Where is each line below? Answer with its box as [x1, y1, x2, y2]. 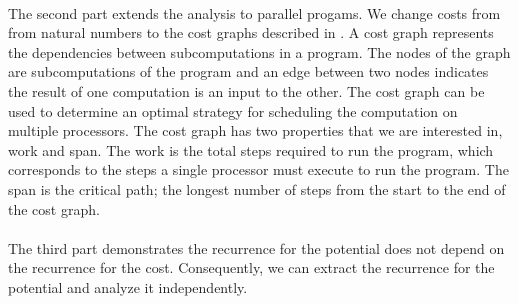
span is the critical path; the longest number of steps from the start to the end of [8, 178, 506, 199]
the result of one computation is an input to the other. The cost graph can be [8, 80, 485, 101]
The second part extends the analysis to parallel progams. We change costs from [8, 2, 501, 23]
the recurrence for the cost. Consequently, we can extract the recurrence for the [8, 257, 495, 278]
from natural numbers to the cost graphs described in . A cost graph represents [8, 22, 494, 43]
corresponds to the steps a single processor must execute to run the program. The [8, 159, 509, 180]
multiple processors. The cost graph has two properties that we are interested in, [8, 120, 503, 141]
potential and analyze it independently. [8, 276, 248, 297]
